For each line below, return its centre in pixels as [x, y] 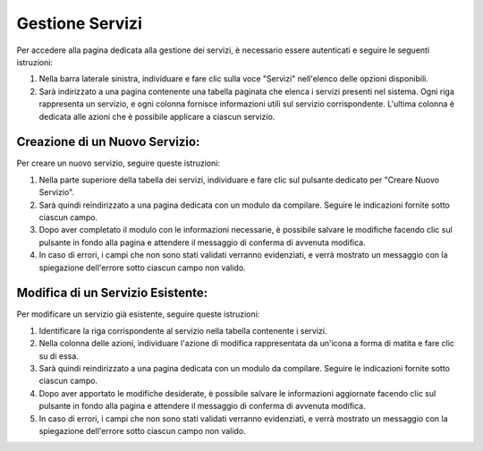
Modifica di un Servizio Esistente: [112, 293]
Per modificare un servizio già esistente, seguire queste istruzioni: [138, 314]
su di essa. [59, 356]
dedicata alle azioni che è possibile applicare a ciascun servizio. [157, 116]
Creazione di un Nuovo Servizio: [108, 142]
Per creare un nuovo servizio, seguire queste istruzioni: [119, 163]
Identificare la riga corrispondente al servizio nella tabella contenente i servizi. [183, 330]
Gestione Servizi [79, 23]
